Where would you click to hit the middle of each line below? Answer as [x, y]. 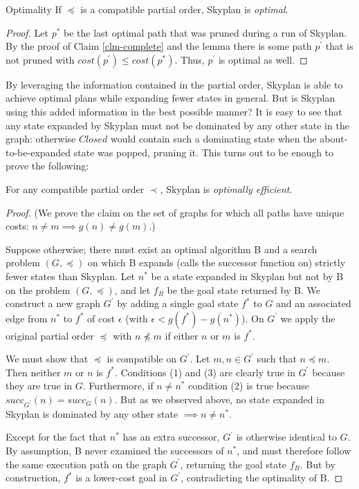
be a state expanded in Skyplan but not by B [247, 276]
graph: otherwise [41, 139]
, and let [132, 289]
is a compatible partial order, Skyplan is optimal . [184, 9]
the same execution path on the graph [86, 464]
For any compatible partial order [75, 188]
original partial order [50, 335]
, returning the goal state [233, 464]
